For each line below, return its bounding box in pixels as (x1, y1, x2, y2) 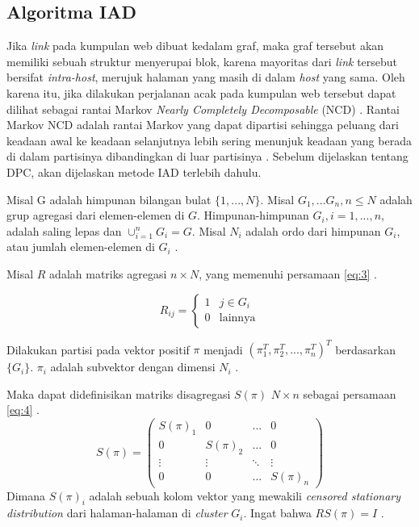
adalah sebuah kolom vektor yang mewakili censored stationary (89, 487, 401, 504)
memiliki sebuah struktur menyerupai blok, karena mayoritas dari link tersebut (6, 52, 398, 69)
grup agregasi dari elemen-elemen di (6, 207, 185, 224)
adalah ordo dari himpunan (245, 222, 381, 239)
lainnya (219, 312, 256, 324)
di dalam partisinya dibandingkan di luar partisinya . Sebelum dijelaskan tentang (6, 148, 409, 165)
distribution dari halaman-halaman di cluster (6, 504, 228, 521)
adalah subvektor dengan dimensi (50, 358, 216, 375)
